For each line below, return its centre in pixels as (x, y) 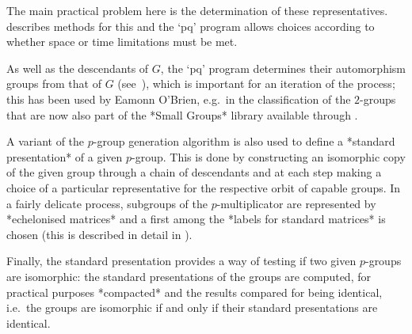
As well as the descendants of (78, 68)
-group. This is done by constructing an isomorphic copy (269, 156)
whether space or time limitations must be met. (122, 42)
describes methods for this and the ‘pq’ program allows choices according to (191, 26)
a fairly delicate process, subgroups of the (107, 203)
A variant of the (46, 141)
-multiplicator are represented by (296, 203)
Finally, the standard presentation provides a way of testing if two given (181, 261)
